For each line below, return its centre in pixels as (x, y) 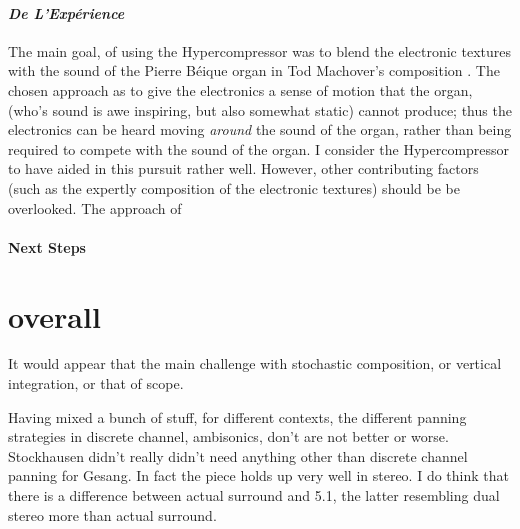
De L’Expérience (66, 12)
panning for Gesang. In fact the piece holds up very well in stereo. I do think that (258, 475)
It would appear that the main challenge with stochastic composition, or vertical (255, 363)
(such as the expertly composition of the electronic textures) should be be (234, 187)
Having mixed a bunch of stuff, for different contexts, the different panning (237, 416)
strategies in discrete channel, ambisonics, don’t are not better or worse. (228, 436)
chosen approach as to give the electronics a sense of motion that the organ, (240, 89)
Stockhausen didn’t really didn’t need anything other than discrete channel (238, 455)
